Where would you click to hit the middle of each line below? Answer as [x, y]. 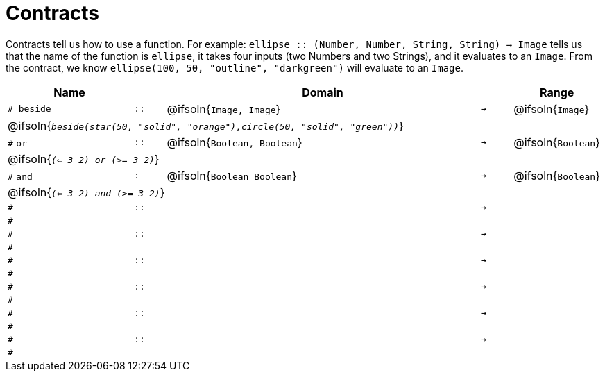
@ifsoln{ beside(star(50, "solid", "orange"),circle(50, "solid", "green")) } [206, 125]
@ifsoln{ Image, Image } [224, 109]
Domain [323, 92]
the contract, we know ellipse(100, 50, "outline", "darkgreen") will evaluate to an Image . [235, 67]
